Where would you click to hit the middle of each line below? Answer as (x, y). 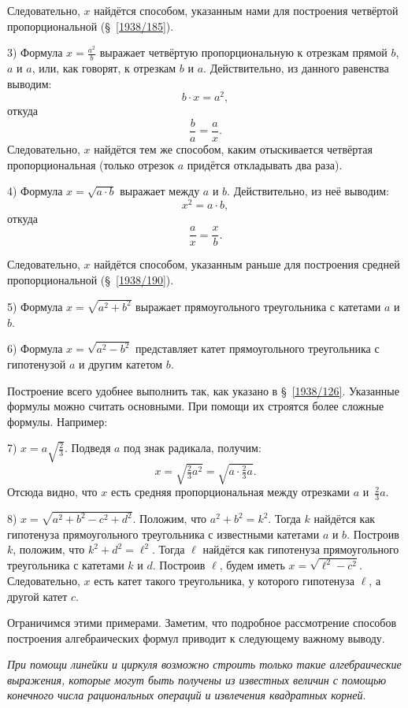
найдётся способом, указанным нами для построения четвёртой (246, 10)
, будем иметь (252, 565)
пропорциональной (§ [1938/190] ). (91, 280)
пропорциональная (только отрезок (91, 164)
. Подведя (87, 448)
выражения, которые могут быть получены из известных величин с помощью (197, 679)
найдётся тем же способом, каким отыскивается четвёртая (233, 148)
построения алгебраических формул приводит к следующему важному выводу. (196, 638)
